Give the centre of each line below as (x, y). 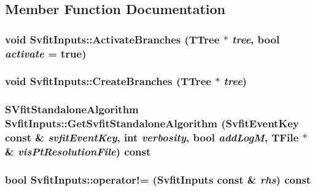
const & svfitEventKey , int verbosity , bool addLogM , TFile (152, 137)
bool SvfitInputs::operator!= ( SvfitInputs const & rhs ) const (158, 179)
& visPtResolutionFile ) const (78, 152)
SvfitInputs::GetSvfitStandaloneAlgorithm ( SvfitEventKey (152, 123)
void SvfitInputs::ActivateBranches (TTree (112, 39)
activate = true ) (46, 53)
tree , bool (256, 39)
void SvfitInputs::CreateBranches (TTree (108, 81)
